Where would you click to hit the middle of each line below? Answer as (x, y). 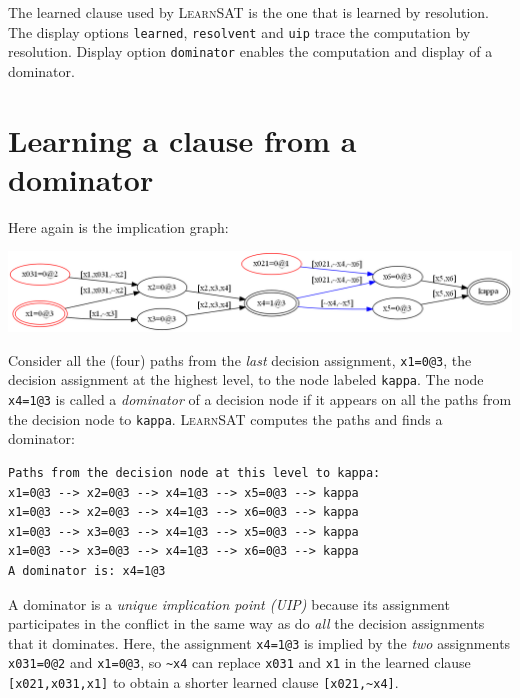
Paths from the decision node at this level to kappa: (194, 472)
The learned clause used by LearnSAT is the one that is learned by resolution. (248, 12)
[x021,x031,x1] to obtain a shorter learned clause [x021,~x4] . (203, 682)
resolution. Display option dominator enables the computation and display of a (250, 51)
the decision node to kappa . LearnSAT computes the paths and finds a (225, 418)
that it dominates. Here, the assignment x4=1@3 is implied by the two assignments (259, 642)
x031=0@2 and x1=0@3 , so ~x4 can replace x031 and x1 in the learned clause (239, 662)
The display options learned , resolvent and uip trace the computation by (239, 31)
